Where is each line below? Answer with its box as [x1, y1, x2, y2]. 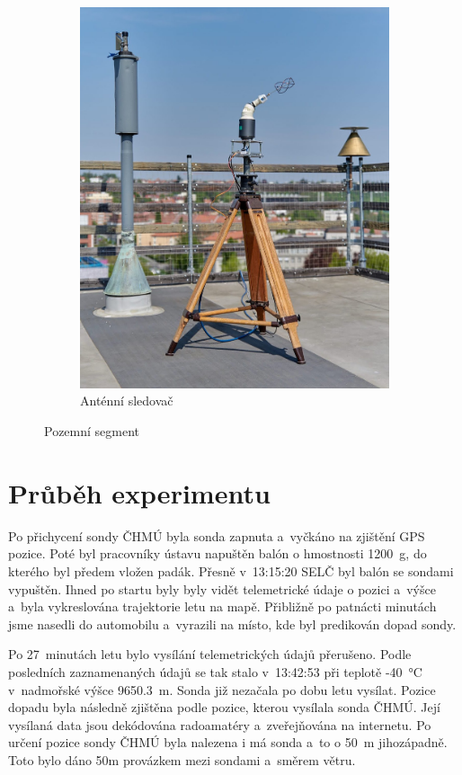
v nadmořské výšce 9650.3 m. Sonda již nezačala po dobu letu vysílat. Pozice [8, 680, 436, 699]
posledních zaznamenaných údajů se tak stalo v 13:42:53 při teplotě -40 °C [8, 662, 422, 681]
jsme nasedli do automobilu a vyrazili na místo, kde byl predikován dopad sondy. [8, 614, 457, 633]
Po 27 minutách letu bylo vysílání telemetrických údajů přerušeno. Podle [8, 645, 412, 664]
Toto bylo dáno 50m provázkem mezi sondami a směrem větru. [8, 750, 356, 769]
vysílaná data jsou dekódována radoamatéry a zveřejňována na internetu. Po [8, 715, 431, 734]
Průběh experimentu [8, 474, 271, 511]
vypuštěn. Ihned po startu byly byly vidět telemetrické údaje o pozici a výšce [8, 579, 436, 598]
